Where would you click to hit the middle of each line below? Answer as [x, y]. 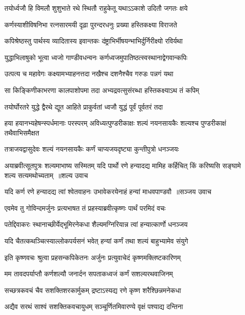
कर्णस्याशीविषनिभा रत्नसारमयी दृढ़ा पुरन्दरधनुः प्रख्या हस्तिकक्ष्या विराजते [91, 24]
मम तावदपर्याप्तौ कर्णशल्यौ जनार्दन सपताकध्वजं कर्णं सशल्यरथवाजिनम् [89, 274]
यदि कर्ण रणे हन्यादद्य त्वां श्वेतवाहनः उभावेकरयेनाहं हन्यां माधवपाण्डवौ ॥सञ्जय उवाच [108, 191]
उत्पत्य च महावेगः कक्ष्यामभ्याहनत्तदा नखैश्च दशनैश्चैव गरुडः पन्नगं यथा [89, 74]
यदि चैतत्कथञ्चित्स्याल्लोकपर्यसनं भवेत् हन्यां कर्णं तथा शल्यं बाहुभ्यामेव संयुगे [96, 240]
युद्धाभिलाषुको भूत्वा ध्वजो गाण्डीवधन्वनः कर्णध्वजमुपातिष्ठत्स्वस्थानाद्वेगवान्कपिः [96, 57]
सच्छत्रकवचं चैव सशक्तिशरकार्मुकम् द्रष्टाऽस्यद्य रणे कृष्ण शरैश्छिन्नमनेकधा [93, 290]
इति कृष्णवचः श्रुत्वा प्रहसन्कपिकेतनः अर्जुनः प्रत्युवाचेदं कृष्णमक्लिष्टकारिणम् [93, 257]
